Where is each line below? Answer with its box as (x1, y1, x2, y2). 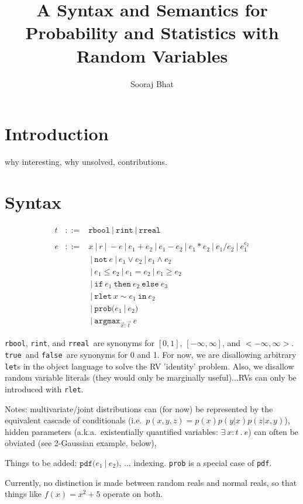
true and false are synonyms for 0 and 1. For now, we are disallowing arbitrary (5, 348, 297, 361)
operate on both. (103, 488, 163, 500)
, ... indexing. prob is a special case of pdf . (119, 457, 272, 469)
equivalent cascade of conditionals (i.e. (5, 414, 142, 426)
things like (5, 488, 42, 500)
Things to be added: (5, 457, 77, 469)
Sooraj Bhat (130, 77, 174, 89)
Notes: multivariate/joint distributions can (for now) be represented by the (5, 402, 273, 415)
